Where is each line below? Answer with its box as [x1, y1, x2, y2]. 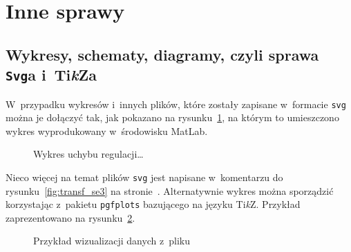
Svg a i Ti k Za [6, 64, 97, 85]
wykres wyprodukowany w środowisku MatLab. [6, 123, 208, 138]
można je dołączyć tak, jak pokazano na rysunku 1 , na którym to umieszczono [6, 110, 339, 125]
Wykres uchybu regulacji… [33, 147, 144, 161]
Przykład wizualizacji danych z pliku [33, 233, 191, 248]
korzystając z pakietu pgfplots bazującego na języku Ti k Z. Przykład [6, 197, 301, 211]
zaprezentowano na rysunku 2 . [6, 210, 135, 224]
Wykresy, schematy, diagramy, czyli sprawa [6, 43, 319, 65]
